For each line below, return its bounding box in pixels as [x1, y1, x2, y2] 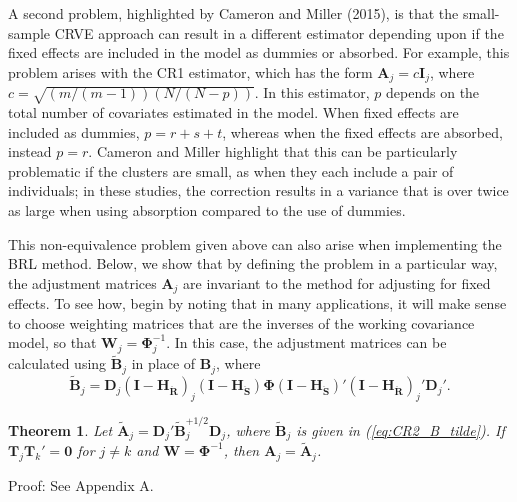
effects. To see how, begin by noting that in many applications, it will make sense [8, 293, 507, 314]
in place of [131, 353, 196, 374]
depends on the [386, 82, 480, 103]
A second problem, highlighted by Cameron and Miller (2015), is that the [8, 3, 459, 23]
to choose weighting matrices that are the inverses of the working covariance [8, 312, 475, 333]
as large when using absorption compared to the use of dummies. [8, 199, 406, 220]
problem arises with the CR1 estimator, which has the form [8, 61, 373, 82]
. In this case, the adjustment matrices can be [166, 332, 447, 353]
